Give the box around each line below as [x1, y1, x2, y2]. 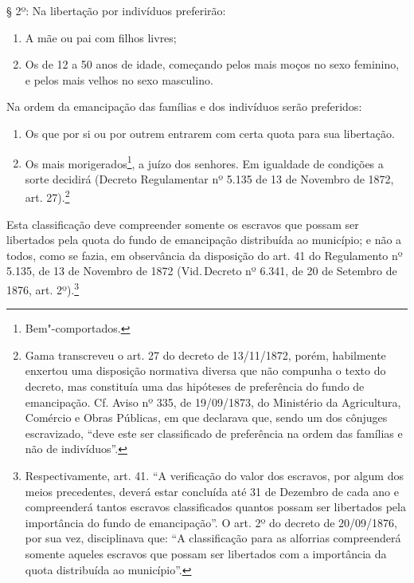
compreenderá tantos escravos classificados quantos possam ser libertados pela [25, 498, 406, 515]
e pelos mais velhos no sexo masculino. [25, 71, 213, 88]
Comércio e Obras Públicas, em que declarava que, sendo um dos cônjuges [25, 409, 388, 426]
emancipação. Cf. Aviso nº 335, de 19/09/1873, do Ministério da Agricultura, [25, 393, 401, 410]
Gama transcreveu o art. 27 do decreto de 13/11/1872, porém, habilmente [25, 346, 386, 363]
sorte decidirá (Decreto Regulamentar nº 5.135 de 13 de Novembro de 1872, [25, 170, 394, 187]
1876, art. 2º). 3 [6, 279, 80, 297]
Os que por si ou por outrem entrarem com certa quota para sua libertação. [25, 124, 395, 141]
